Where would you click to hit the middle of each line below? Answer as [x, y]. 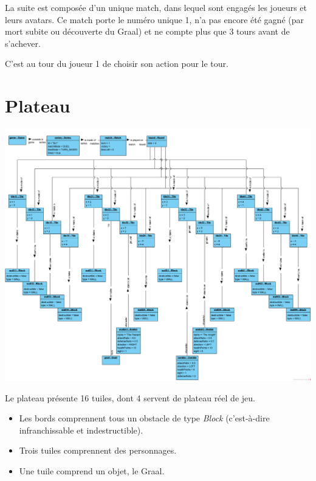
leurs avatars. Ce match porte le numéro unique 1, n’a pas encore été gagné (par [154, 19]
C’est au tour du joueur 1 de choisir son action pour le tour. [117, 64]
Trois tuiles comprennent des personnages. [98, 450]
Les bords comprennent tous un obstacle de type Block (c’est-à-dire [144, 418]
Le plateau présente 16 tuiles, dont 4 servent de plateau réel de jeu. [130, 397]
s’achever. [23, 43]
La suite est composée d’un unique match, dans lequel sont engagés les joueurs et [156, 7]
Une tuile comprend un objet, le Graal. [92, 470]
